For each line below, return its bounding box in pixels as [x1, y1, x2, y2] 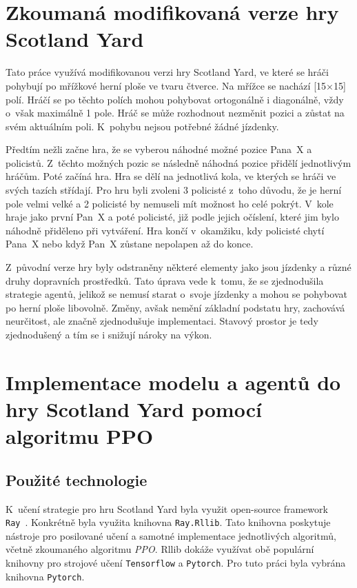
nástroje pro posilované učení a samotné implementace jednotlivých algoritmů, [6, 528, 336, 543]
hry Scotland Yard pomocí [6, 394, 262, 423]
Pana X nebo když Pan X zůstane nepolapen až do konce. [6, 236, 254, 251]
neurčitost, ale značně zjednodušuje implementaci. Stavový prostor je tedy [6, 314, 318, 328]
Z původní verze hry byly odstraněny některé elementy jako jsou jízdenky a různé [6, 260, 351, 274]
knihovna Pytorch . [6, 569, 85, 583]
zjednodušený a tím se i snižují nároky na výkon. [6, 327, 212, 341]
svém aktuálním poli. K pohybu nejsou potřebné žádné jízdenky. [6, 119, 279, 133]
